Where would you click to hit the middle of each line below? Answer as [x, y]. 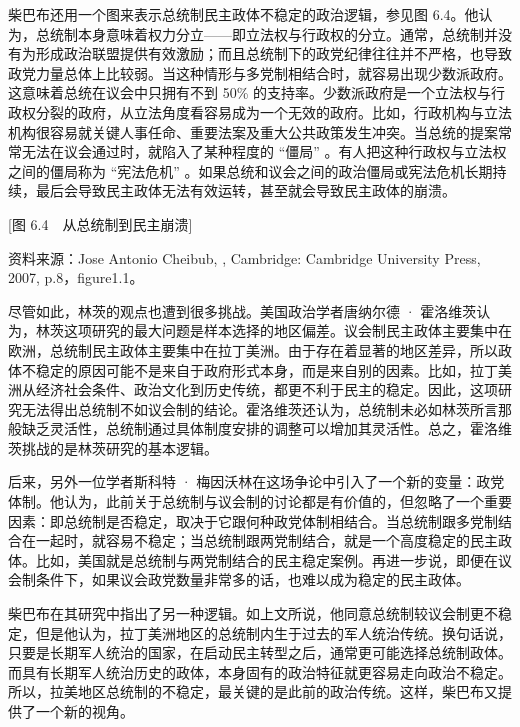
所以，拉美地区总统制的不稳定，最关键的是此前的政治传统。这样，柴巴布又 [253, 691]
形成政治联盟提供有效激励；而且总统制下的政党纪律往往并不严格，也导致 [273, 53]
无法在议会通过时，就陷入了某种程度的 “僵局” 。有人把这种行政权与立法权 [264, 151]
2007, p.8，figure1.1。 [76, 277]
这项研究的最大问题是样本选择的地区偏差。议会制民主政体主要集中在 [287, 330]
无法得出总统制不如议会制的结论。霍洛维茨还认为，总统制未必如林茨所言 [259, 408]
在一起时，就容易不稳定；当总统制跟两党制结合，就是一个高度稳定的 [245, 540]
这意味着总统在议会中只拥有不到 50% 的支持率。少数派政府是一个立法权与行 [256, 92]
